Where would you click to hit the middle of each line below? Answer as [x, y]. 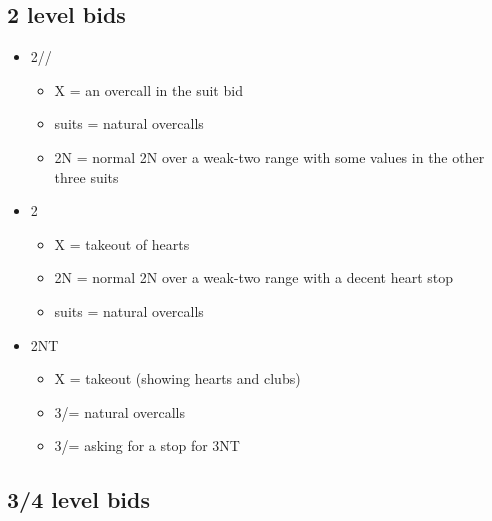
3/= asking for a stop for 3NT [147, 445]
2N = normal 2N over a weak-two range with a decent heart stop [253, 277]
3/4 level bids [78, 499]
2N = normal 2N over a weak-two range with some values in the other [269, 156]
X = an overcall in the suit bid [148, 89]
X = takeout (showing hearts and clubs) [177, 378]
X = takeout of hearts [122, 243]
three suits [86, 176]
